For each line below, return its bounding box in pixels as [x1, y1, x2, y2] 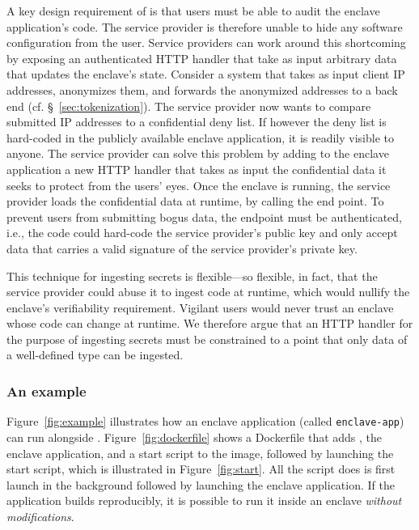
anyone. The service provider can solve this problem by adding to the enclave [6, 145, 389, 162]
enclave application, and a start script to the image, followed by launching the [6, 444, 394, 461]
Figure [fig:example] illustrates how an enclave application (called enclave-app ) [6, 413, 404, 430]
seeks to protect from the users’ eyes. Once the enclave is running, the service [6, 176, 391, 193]
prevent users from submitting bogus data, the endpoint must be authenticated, [6, 208, 402, 225]
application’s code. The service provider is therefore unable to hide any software [6, 18, 403, 35]
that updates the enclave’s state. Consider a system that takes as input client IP [6, 66, 405, 83]
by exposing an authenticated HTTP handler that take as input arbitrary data [6, 49, 397, 66]
